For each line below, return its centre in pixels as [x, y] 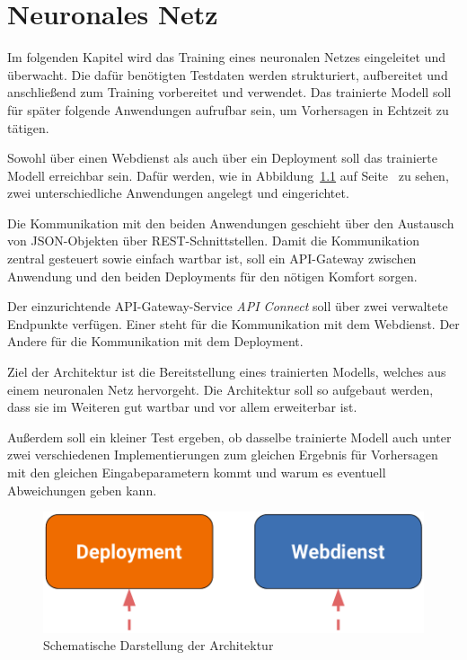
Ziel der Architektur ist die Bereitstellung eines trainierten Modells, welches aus [227, 372]
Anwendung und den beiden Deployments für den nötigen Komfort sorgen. [212, 276]
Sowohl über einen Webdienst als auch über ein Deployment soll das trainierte [223, 158]
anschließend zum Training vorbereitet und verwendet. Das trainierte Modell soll [229, 92]
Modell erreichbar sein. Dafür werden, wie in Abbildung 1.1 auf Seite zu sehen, [228, 175]
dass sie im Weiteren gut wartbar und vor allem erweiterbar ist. [182, 407]
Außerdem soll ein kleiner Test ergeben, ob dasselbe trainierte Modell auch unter [229, 437]
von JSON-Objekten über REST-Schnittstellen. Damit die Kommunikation [214, 241]
